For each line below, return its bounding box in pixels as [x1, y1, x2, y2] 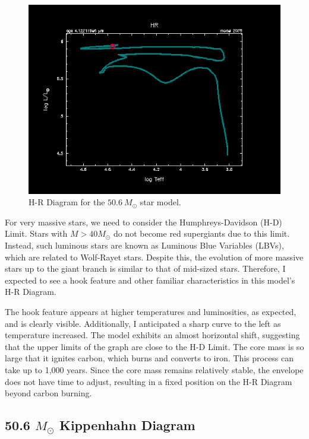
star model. [140, 196, 181, 208]
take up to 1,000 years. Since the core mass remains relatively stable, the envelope [5, 363, 304, 376]
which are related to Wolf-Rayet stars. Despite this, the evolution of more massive [5, 250, 304, 263]
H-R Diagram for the [29, 196, 105, 208]
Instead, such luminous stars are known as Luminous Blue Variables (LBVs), [5, 238, 284, 251]
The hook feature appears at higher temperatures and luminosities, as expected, [5, 305, 297, 317]
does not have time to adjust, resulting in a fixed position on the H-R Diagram [5, 375, 292, 387]
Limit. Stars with [5, 227, 68, 240]
